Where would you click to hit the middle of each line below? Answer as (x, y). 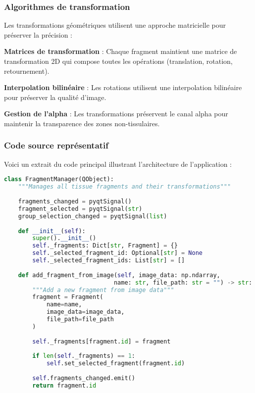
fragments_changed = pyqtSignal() (75, 201)
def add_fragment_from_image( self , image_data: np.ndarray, (119, 275)
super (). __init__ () (64, 238)
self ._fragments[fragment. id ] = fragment (102, 341)
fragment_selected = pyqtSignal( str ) (80, 209)
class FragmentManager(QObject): (59, 179)
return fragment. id (64, 385)
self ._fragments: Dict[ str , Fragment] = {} (105, 246)
